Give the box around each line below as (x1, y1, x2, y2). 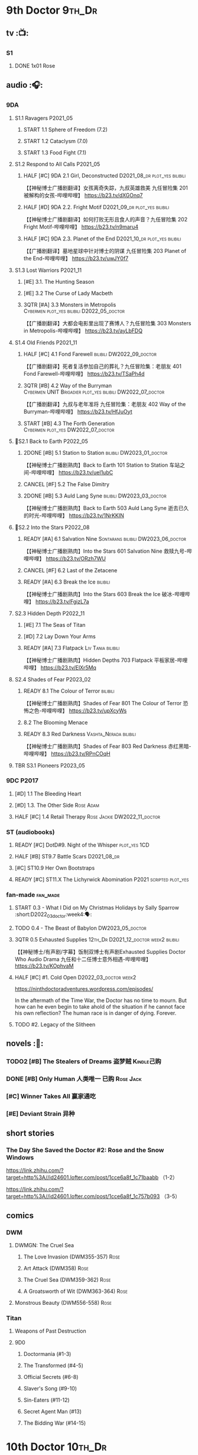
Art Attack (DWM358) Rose (23, 1264, 89, 1272)
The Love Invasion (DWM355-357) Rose (23, 1253, 120, 1260)
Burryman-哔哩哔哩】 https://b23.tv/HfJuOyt (23, 408, 132, 415)
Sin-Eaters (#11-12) (23, 1396, 70, 1404)
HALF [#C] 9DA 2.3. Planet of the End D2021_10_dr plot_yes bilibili (23, 235, 181, 242)
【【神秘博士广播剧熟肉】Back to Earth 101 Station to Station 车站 (23, 461, 180, 468)
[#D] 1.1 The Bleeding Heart (14, 790, 82, 797)
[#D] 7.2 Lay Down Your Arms (23, 633, 96, 640)
